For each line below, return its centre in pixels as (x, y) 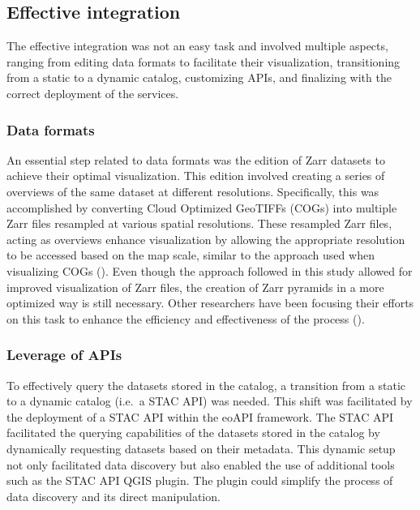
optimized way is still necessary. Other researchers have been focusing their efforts (210, 303)
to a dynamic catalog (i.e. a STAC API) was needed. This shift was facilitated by (210, 401)
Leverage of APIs (64, 355)
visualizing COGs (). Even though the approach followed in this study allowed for (210, 270)
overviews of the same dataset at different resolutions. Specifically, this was (193, 191)
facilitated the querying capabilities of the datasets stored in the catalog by (193, 433)
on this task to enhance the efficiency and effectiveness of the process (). (186, 318)
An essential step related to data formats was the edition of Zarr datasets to (196, 159)
